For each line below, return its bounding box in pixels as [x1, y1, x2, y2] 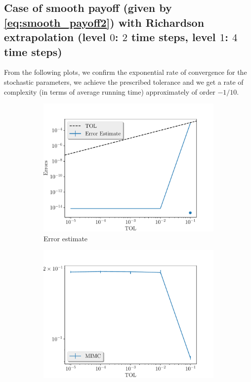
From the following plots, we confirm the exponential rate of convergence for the [4, 67, 247, 77]
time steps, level [131, 29, 216, 45]
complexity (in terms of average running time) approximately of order [4, 86, 215, 97]
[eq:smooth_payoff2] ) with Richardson [4, 14, 205, 30]
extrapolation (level [4, 29, 106, 45]
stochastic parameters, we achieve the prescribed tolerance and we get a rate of [4, 76, 244, 87]
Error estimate [43, 233, 88, 243]
